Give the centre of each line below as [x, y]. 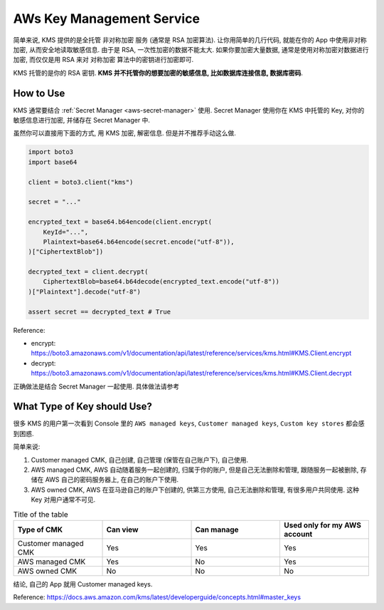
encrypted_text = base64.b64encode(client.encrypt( [120, 222]
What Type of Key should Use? [83, 407]
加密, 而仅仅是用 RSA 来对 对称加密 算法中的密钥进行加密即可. [103, 60]
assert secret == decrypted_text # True [99, 311]
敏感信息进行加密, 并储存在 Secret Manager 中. [82, 120]
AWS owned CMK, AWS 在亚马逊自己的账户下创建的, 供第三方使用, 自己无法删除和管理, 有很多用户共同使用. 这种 [195, 490]
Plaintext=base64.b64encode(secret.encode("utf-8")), [139, 242]
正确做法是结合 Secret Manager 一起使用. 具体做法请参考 [96, 386]
